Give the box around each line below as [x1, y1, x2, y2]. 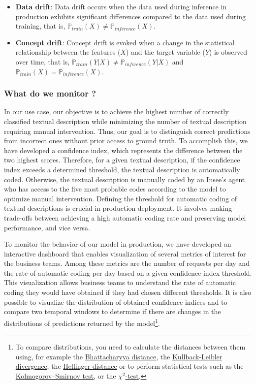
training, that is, [15, 21, 65, 31]
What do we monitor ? [4, 87, 96, 99]
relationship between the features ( [15, 47, 121, 57]
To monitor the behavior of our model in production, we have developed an [4, 239, 231, 249]
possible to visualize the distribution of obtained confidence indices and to [4, 296, 227, 307]
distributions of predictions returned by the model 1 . [4, 316, 160, 328]
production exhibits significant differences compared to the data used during [15, 11, 246, 21]
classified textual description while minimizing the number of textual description [4, 116, 247, 126]
